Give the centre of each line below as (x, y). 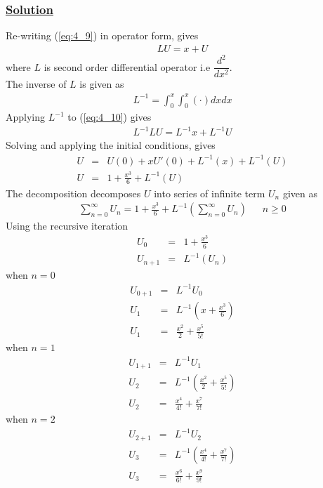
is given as (102, 84)
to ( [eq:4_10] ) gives (110, 117)
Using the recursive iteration (67, 226)
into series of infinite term (210, 193)
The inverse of (36, 84)
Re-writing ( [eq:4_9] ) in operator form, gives (102, 35)
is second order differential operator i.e (127, 66)
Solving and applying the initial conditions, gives (111, 145)
